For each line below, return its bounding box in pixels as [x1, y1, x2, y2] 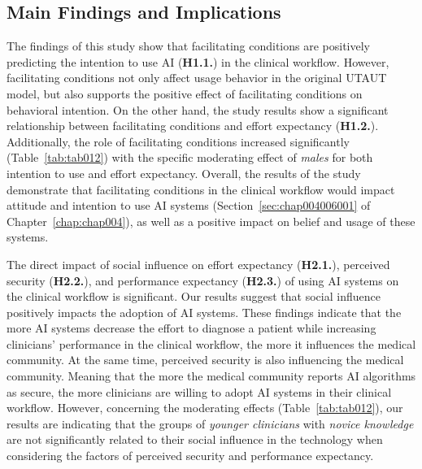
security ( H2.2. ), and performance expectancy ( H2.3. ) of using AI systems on [7, 271, 399, 289]
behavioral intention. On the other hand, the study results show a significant [7, 101, 389, 118]
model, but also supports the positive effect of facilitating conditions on [7, 85, 363, 102]
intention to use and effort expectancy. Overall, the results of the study [7, 164, 361, 181]
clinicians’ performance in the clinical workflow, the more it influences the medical [7, 335, 416, 352]
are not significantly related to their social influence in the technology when [7, 431, 383, 448]
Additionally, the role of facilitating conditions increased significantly [7, 132, 350, 150]
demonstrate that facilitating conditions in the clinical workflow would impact [7, 180, 395, 198]
